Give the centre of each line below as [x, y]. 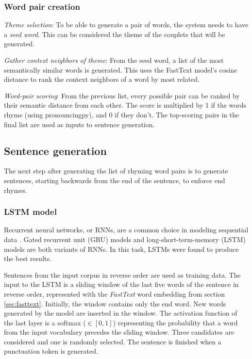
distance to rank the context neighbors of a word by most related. [102, 79]
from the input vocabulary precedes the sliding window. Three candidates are [119, 332]
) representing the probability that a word [175, 322]
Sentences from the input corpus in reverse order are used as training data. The [122, 274]
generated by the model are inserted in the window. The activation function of [121, 313]
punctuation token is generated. [51, 351]
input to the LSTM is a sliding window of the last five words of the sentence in [121, 284]
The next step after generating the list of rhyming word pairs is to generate [116, 171]
